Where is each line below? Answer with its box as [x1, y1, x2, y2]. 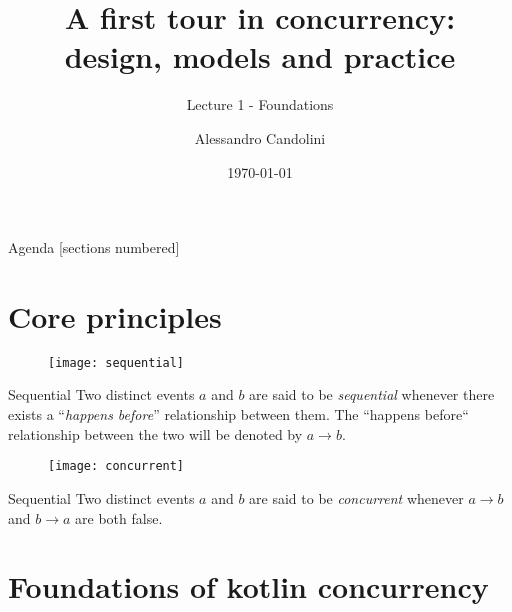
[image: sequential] [48, 355, 185, 370]
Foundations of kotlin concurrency [8, 566, 489, 607]
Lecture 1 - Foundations [186, 94, 334, 115]
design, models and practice [64, 36, 456, 77]
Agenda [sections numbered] [8, 237, 180, 258]
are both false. [75, 507, 163, 528]
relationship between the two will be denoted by [8, 423, 303, 444]
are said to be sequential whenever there [249, 384, 495, 405]
